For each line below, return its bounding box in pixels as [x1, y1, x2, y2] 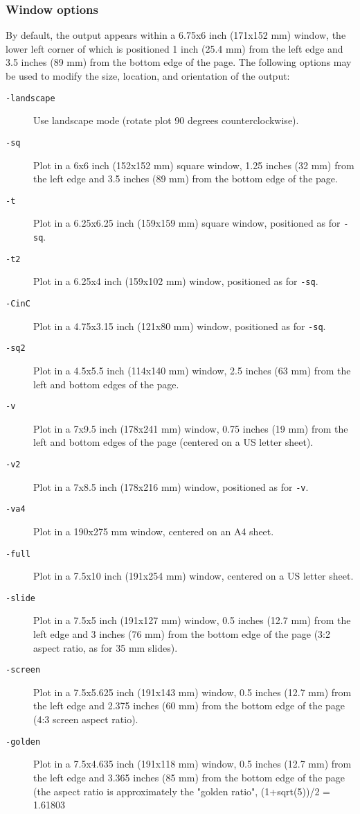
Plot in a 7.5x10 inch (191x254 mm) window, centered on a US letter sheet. [33, 569, 354, 583]
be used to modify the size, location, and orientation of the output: [6, 69, 290, 83]
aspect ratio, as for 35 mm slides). [33, 640, 178, 655]
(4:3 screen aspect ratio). [33, 712, 138, 727]
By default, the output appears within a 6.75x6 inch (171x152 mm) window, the [6, 28, 346, 42]
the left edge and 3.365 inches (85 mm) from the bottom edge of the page [33, 770, 345, 784]
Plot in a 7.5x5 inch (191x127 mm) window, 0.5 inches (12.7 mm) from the [33, 613, 351, 627]
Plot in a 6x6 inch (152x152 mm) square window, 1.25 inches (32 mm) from [33, 157, 354, 172]
